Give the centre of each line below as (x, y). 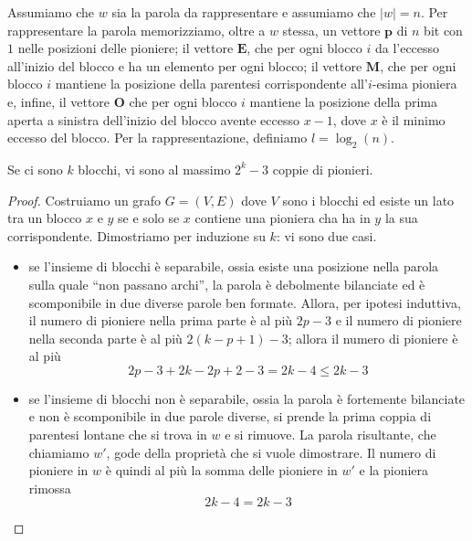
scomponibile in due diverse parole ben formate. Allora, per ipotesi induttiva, (245, 302)
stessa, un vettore (331, 30)
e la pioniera (394, 470)
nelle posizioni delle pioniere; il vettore (126, 48)
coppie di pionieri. (323, 169)
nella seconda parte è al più (105, 338)
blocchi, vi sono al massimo (154, 169)
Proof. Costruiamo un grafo (84, 200)
